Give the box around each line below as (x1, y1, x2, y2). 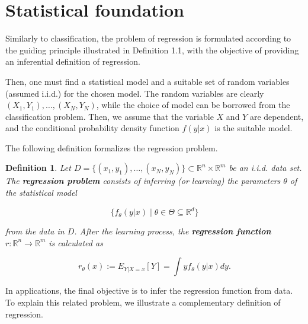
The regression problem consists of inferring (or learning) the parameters (5, 174, 281, 187)
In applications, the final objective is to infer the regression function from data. (5, 284, 293, 297)
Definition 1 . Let (5, 161, 71, 174)
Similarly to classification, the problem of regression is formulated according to (5, 32, 291, 45)
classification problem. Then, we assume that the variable (5, 110, 214, 122)
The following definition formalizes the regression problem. (5, 141, 218, 154)
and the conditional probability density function (5, 122, 179, 134)
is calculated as (49, 236, 103, 249)
